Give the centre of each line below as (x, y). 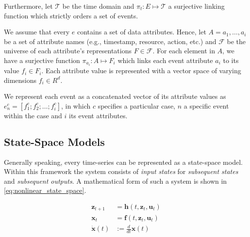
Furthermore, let (28, 6)
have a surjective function (42, 60)
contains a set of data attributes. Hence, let (142, 32)
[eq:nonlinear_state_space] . (45, 190)
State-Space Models (54, 141)
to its (231, 60)
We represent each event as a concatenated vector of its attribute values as (115, 96)
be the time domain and (98, 6)
